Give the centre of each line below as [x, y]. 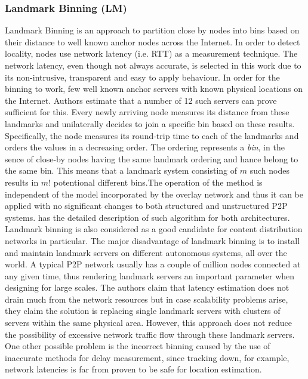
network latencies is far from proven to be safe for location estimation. [133, 369]
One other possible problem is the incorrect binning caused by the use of [138, 346]
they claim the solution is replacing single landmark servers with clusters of [143, 311]
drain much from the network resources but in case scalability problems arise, [147, 299]
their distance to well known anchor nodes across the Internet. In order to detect [153, 41]
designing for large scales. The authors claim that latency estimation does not [147, 287]
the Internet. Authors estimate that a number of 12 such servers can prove [141, 100]
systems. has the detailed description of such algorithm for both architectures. [147, 217]
